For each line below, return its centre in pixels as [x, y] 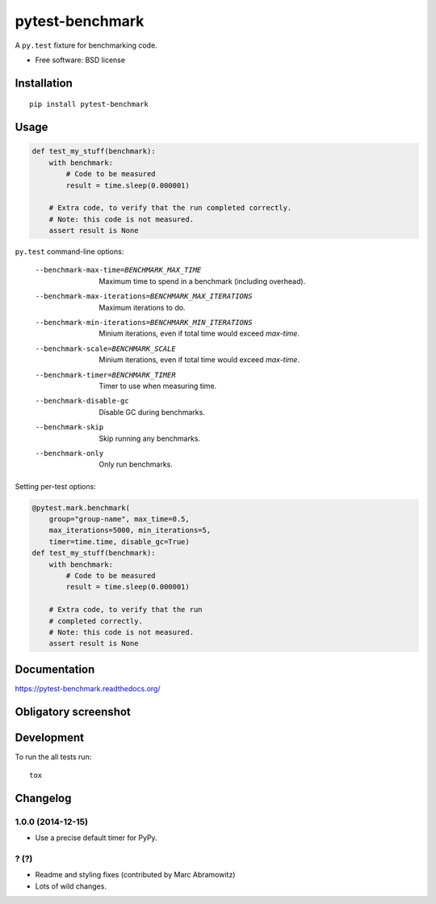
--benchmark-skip [69, 427]
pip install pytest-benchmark [89, 104]
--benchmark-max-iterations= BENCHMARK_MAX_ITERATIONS [144, 296]
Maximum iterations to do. [142, 307]
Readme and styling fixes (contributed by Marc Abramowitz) [135, 875]
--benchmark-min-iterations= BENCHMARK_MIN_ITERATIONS [144, 323]
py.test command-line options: [69, 251]
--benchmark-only [69, 453]
